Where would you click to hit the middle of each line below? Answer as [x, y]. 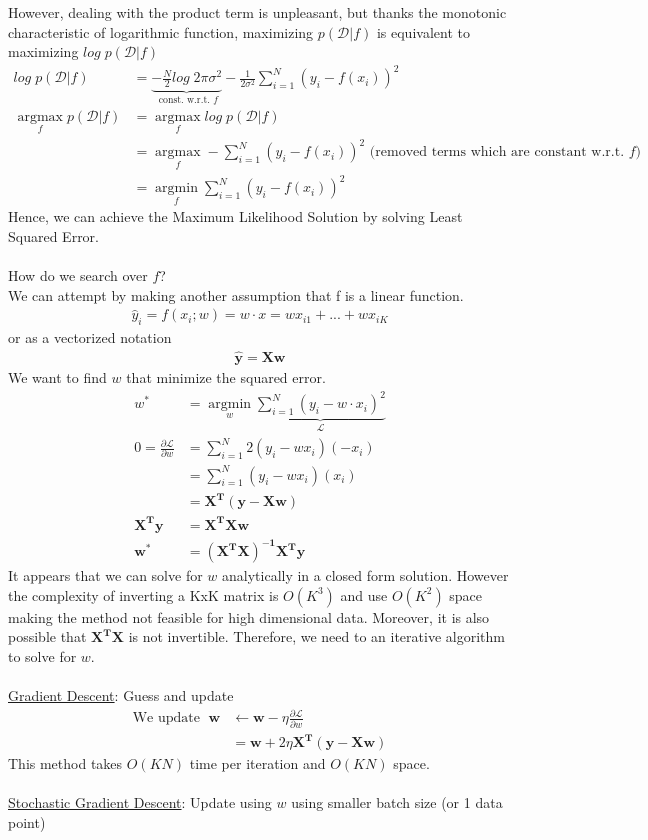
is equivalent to [423, 31]
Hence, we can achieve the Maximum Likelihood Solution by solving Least [235, 216]
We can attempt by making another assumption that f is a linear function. [236, 294]
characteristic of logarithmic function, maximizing [161, 31]
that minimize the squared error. [226, 376]
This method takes [65, 763]
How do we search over [78, 275]
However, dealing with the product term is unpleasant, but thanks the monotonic [257, 12]
